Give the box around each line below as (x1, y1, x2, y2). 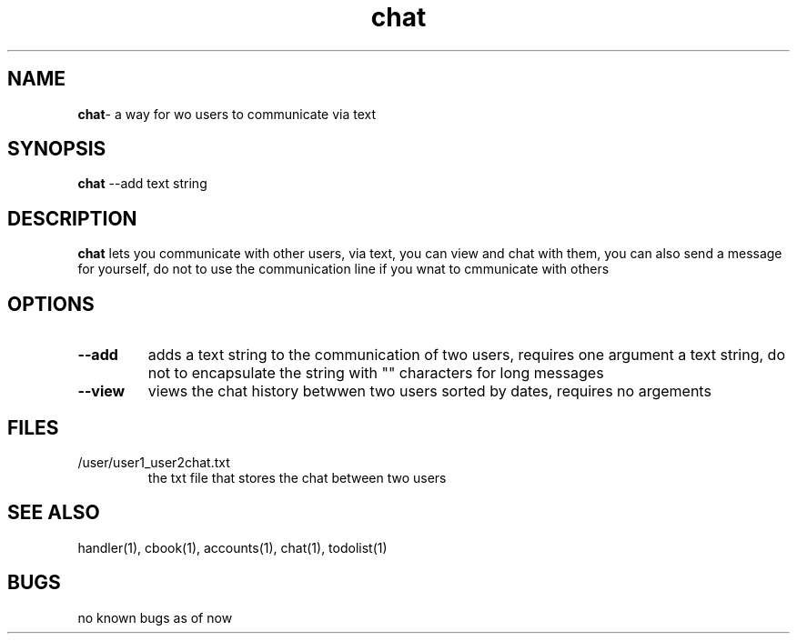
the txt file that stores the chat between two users (147, 469, 447, 486)
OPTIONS (7, 292, 95, 315)
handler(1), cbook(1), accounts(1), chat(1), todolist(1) (77, 539, 388, 556)
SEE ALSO (7, 501, 100, 525)
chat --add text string (77, 175, 207, 192)
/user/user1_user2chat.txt (77, 454, 230, 470)
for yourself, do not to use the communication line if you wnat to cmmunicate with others (77, 261, 610, 277)
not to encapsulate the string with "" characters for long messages (147, 364, 604, 383)
